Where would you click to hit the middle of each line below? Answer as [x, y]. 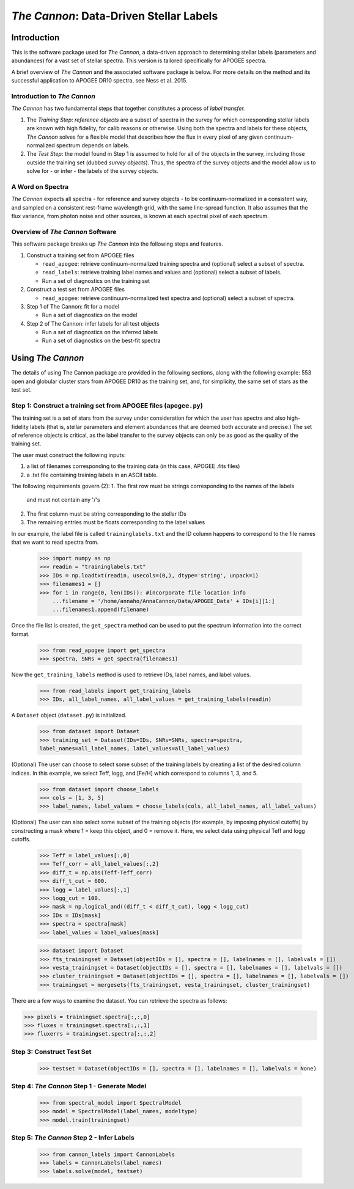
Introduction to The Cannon [53, 96]
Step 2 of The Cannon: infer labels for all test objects [93, 323]
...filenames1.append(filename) [101, 610]
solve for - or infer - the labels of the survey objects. [93, 171]
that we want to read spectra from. [55, 542]
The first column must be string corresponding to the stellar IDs [106, 514]
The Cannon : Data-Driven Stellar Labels [115, 16]
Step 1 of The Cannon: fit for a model [73, 306]
